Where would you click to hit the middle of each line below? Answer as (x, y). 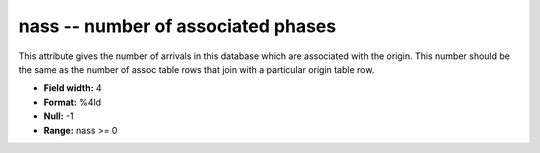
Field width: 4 (72, 88)
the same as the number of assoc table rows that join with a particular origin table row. (196, 69)
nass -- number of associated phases (177, 26)
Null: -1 (58, 116)
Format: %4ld (72, 102)
